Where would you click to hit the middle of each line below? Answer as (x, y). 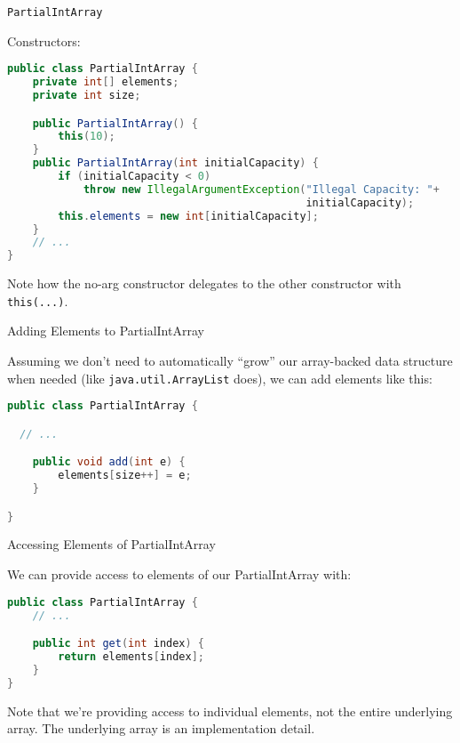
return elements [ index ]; (131, 656)
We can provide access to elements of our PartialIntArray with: (179, 574)
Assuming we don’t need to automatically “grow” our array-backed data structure (230, 360)
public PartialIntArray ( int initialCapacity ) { (175, 163)
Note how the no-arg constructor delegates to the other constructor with (204, 283)
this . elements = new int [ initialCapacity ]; (188, 216)
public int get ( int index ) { (119, 644)
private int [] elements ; (106, 82)
